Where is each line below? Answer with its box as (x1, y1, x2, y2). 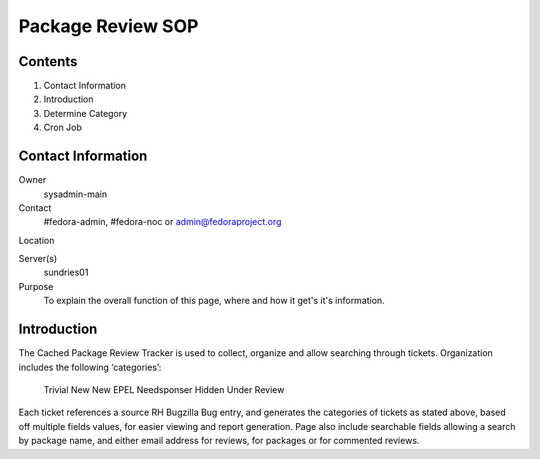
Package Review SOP (18, 15, 199, 37)
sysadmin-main (43, 188, 108, 200)
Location (18, 234, 55, 246)
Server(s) (18, 253, 58, 265)
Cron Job (43, 121, 82, 134)
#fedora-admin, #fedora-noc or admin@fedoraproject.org (43, 216, 282, 228)
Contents (18, 53, 78, 70)
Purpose (18, 280, 54, 292)
